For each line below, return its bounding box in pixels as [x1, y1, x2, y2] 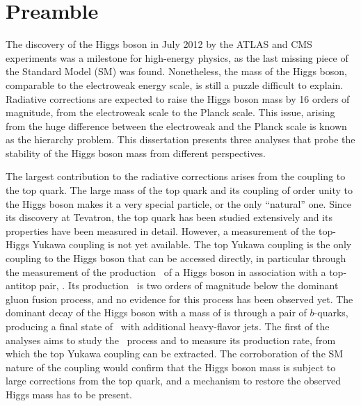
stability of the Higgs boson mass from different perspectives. [6, 145, 266, 160]
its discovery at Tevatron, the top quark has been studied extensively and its [6, 210, 332, 225]
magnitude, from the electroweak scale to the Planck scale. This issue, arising [6, 105, 335, 120]
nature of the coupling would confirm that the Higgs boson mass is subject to [6, 359, 336, 374]
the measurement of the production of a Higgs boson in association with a [6, 264, 326, 279]
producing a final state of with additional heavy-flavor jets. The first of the [6, 319, 330, 333]
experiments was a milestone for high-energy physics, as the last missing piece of [6, 50, 348, 65]
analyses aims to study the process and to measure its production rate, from [6, 332, 336, 347]
